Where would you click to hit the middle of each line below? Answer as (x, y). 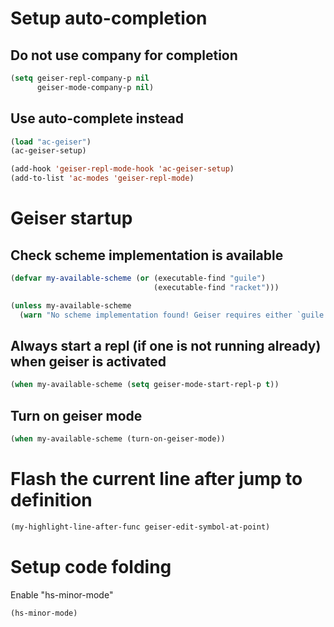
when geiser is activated (88, 361)
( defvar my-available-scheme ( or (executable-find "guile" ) (138, 278)
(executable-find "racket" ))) (216, 287)
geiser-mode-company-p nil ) (95, 87)
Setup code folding (91, 566)
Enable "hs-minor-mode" (62, 594)
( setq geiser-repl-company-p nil (80, 78)
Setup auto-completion (109, 18)
